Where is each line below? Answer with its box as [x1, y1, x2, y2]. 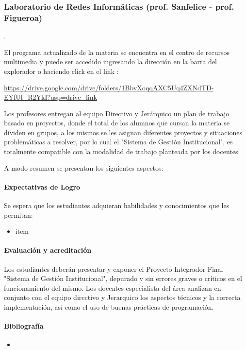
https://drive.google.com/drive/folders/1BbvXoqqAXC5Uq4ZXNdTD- [4, 82, 214, 92]
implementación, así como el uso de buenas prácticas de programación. [4, 302, 214, 312]
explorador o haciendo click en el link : [4, 66, 119, 76]
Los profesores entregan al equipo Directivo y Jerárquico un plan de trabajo [4, 108, 230, 118]
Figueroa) [4, 11, 43, 23]
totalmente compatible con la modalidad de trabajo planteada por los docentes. [4, 146, 240, 157]
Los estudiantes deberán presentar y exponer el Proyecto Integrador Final [4, 263, 223, 274]
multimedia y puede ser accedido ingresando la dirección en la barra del [4, 56, 217, 67]
